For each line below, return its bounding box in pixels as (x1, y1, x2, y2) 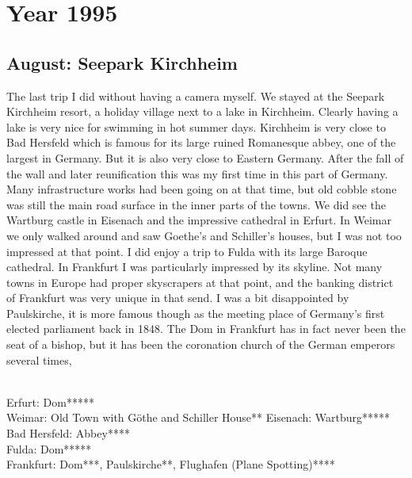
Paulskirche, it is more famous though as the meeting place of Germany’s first (6, 304, 385, 321)
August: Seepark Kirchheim (6, 50, 238, 75)
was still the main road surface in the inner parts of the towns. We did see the (6, 196, 386, 212)
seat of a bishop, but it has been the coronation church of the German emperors (6, 336, 395, 353)
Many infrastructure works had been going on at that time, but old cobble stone (6, 181, 397, 197)
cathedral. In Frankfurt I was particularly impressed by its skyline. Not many (6, 258, 383, 275)
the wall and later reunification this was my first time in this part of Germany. (6, 165, 388, 182)
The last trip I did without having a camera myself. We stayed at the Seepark (6, 87, 385, 104)
